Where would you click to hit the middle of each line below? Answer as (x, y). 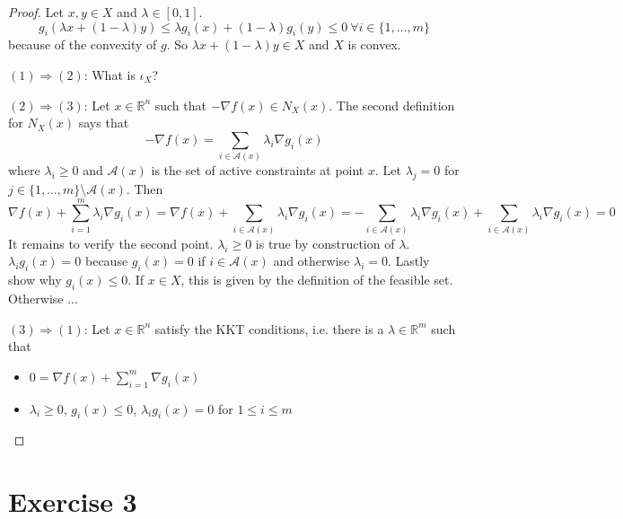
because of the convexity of (83, 44)
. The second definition (392, 105)
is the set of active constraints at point (258, 170)
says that (104, 123)
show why (35, 280)
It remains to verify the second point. (111, 243)
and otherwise (311, 261)
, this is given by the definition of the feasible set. (317, 280)
